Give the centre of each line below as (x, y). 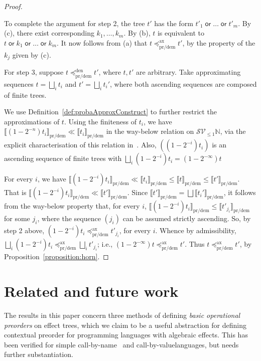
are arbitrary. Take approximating (188, 72)
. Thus (195, 244)
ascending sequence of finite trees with (63, 158)
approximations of (32, 121)
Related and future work (91, 291)
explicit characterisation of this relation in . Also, (80, 145)
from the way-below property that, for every (72, 206)
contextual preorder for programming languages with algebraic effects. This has (126, 335)
